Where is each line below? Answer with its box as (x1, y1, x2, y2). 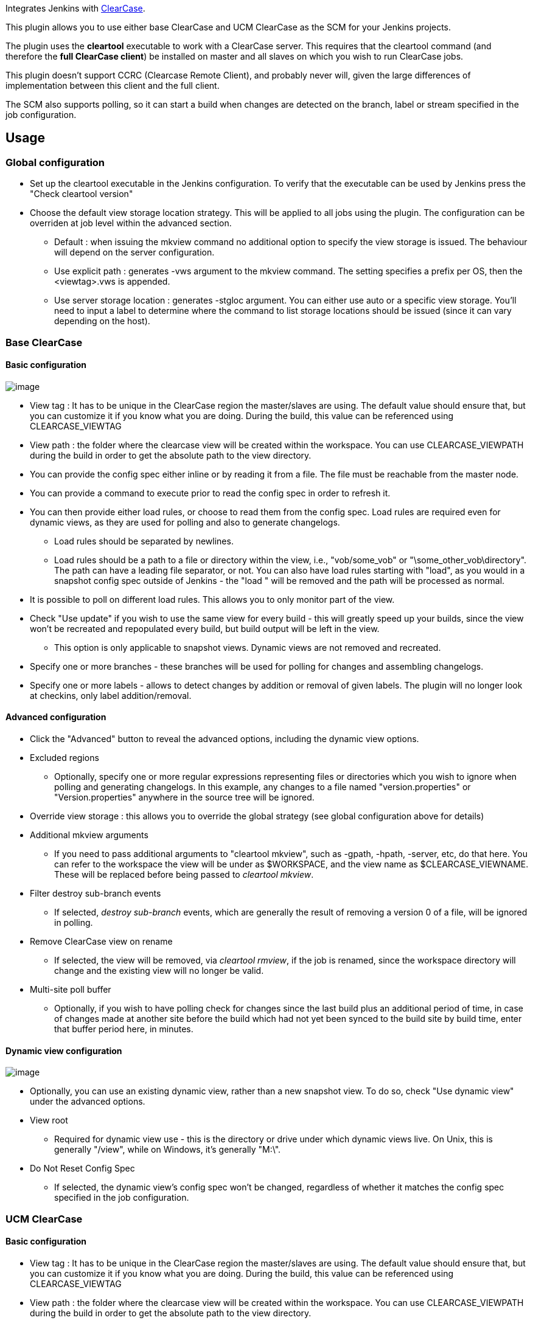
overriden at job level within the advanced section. (30, 218, 232, 229)
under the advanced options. (30, 1096, 145, 1107)
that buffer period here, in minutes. (54, 1024, 193, 1035)
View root (30, 1115, 68, 1126)
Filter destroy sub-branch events (30, 888, 161, 899)
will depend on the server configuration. (54, 247, 215, 258)
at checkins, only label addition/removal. (30, 690, 192, 701)
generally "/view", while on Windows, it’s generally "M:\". (54, 1144, 281, 1155)
